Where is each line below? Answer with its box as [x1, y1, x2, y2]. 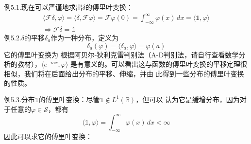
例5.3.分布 [4, 94, 35, 104]
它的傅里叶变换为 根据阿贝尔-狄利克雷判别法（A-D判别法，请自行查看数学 [4, 49, 239, 59]
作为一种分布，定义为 [50, 32, 119, 42]
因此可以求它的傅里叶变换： [4, 131, 92, 142]
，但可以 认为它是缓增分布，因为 [135, 94, 240, 104]
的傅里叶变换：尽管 [38, 94, 100, 104]
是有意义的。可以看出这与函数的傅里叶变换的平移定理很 [70, 59, 248, 69]
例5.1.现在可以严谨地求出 [4, 2, 83, 12]
